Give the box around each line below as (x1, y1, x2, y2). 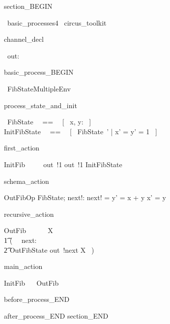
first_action (4, 143, 40, 153)
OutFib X (4, 225, 53, 236)
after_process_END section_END (4, 310, 109, 321)
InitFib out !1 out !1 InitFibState (4, 159, 122, 169)
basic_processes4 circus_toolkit (7, 17, 107, 28)
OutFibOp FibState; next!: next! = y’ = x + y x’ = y (4, 192, 166, 203)
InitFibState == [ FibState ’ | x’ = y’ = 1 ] (4, 126, 157, 136)
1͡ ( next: (4, 235, 37, 245)
